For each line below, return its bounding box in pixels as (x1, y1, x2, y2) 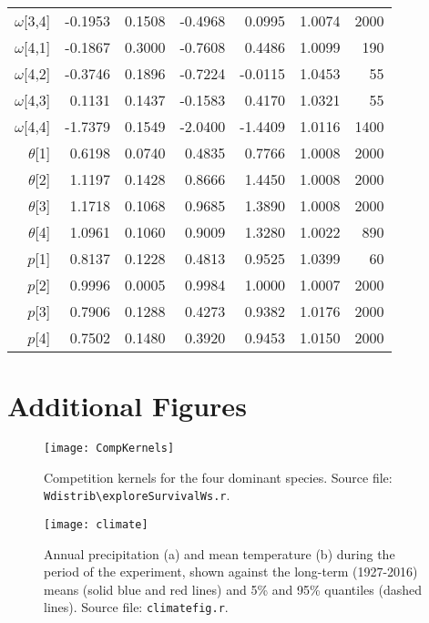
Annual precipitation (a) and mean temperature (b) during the (44, 544, 395, 563)
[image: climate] (44, 518, 148, 532)
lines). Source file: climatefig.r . (44, 597, 229, 617)
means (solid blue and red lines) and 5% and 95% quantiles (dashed (44, 579, 422, 598)
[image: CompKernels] (44, 442, 175, 455)
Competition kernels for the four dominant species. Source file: (44, 467, 393, 486)
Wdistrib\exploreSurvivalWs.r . (44, 485, 230, 505)
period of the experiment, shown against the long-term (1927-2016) (44, 562, 418, 581)
